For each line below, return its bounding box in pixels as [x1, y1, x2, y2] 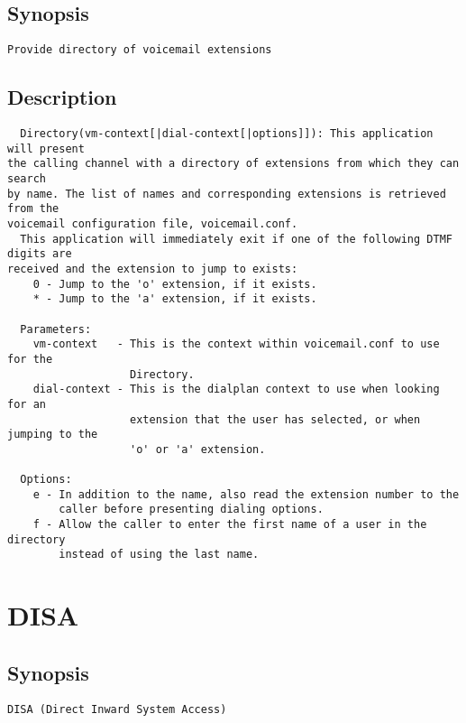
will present [7, 142, 85, 155]
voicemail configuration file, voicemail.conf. [7, 218, 298, 230]
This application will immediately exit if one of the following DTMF [20, 232, 452, 246]
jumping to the [7, 428, 98, 441]
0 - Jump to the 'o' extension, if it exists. [32, 277, 317, 291]
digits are [7, 247, 72, 261]
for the [7, 352, 53, 366]
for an [7, 397, 46, 411]
